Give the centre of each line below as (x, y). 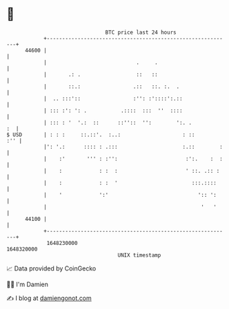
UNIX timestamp (139, 255)
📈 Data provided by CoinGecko (51, 268)
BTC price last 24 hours (141, 32)
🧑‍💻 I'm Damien (28, 284)
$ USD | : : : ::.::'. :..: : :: (101, 135)
